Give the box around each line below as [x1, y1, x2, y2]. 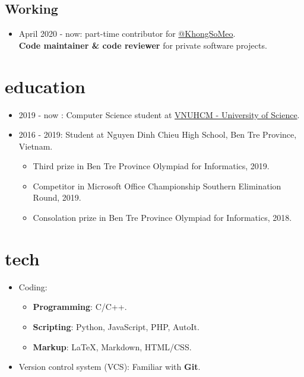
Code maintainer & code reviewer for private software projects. [18, 39, 267, 51]
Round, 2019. [33, 191, 81, 204]
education [5, 74, 85, 98]
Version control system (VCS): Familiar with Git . [18, 360, 201, 373]
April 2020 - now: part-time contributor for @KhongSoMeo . [18, 27, 236, 40]
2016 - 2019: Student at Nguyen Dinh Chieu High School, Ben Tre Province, [18, 128, 297, 141]
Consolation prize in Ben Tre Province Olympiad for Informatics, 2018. [33, 211, 292, 224]
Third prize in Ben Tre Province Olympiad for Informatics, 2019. [33, 160, 270, 172]
